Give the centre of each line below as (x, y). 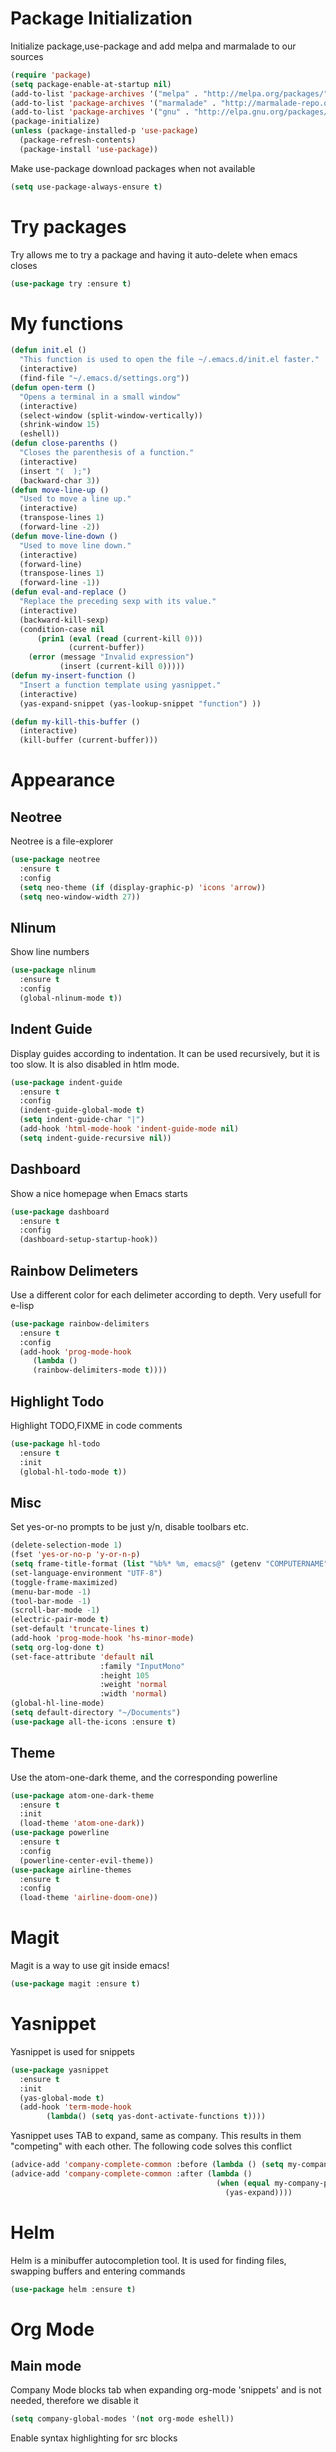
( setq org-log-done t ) (57, 1647)
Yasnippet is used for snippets (72, 2051)
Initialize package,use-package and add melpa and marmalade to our (153, 46)
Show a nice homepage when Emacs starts (99, 1193)
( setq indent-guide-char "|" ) (82, 1120)
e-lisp (22, 1305)
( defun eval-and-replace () (69, 592)
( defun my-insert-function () (73, 676)
